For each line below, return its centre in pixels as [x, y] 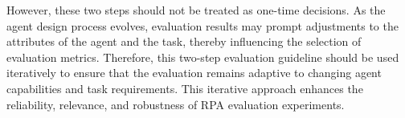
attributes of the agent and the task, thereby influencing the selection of [184, 41]
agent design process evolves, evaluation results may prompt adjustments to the [202, 25]
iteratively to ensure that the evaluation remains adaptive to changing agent [194, 73]
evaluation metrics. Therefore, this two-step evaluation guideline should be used [203, 57]
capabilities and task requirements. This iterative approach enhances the [185, 88]
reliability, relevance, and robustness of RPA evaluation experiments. [176, 104]
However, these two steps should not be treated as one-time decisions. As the [196, 10]
